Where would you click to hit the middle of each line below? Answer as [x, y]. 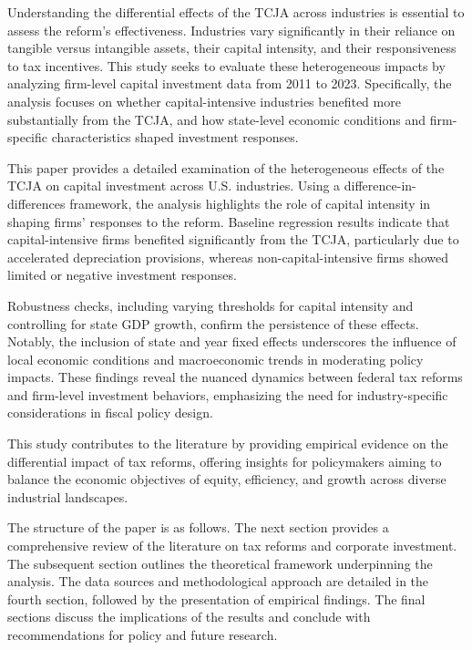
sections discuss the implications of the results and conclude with [189, 617]
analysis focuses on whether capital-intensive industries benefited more [204, 101]
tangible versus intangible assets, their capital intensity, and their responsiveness [232, 48]
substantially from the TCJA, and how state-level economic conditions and [217, 119]
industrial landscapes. [68, 496]
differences [36, 203]
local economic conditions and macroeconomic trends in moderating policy [215, 359]
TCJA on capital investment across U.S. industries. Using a [174, 186]
